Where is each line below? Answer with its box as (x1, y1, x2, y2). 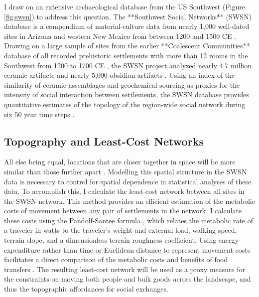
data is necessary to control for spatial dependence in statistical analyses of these (4, 176, 252, 186)
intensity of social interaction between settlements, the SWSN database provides (4, 89, 250, 100)
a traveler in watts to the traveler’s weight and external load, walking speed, (4, 225, 237, 235)
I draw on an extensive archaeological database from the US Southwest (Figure (4, 1, 245, 11)
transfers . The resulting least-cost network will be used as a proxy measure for (4, 264, 246, 274)
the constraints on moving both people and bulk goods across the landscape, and (4, 274, 251, 284)
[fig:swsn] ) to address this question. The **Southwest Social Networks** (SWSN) (4, 11, 252, 21)
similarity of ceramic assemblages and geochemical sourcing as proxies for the (4, 79, 240, 90)
